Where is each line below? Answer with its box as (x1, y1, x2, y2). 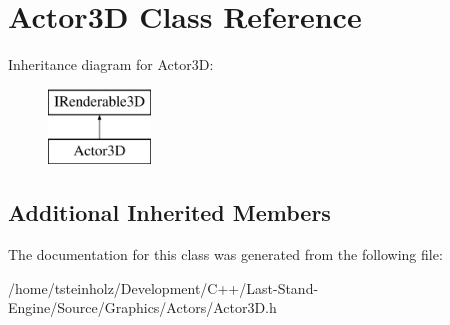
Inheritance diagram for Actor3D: (8, 54, 214, 75)
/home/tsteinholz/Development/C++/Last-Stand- (8, 277, 319, 298)
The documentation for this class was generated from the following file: (8, 244, 443, 265)
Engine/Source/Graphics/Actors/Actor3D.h (8, 297, 277, 318)
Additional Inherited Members (8, 197, 331, 228)
